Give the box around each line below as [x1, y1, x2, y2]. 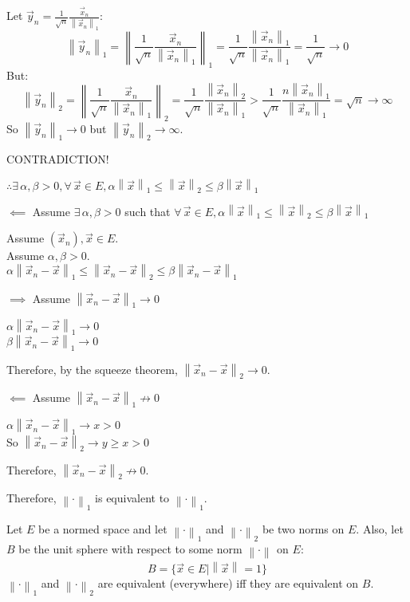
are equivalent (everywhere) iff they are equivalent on [97, 575, 359, 592]
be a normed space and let [38, 521, 168, 537]
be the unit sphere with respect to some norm [18, 540, 242, 557]
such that [124, 203, 171, 219]
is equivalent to [95, 490, 170, 506]
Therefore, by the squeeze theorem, [6, 360, 178, 377]
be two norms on [262, 521, 345, 537]
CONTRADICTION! [6, 151, 109, 167]
